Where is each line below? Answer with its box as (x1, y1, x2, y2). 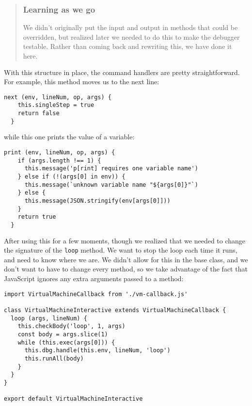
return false (17, 110, 60, 117)
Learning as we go (23, 3, 95, 15)
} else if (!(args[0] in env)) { (17, 173, 126, 180)
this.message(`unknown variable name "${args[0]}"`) (24, 181, 198, 188)
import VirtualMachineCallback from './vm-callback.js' (4, 290, 188, 298)
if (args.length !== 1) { (17, 157, 101, 164)
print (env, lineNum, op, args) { (4, 149, 115, 156)
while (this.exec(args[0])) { (17, 339, 115, 346)
